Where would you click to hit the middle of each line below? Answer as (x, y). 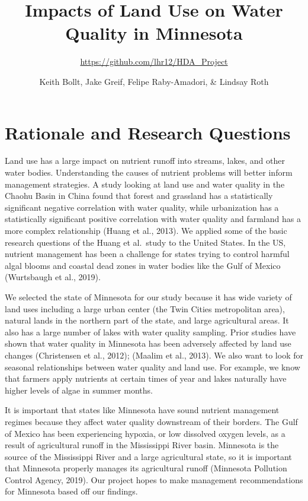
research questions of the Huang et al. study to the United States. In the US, (145, 242)
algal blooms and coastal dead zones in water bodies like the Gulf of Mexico (143, 265)
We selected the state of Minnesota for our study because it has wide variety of (148, 297)
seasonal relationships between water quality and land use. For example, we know (153, 367)
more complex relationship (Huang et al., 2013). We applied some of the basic (146, 230)
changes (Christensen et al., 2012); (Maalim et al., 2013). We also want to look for (154, 355)
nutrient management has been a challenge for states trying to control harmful (147, 254)
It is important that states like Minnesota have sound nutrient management (142, 410)
